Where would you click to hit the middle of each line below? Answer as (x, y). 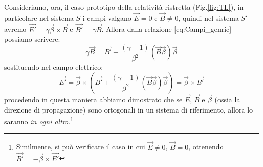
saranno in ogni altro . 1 (39, 120)
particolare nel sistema (39, 17)
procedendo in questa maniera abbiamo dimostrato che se (93, 100)
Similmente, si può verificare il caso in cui (80, 147)
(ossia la (227, 100)
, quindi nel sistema (208, 17)
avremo (15, 29)
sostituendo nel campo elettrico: (54, 67)
